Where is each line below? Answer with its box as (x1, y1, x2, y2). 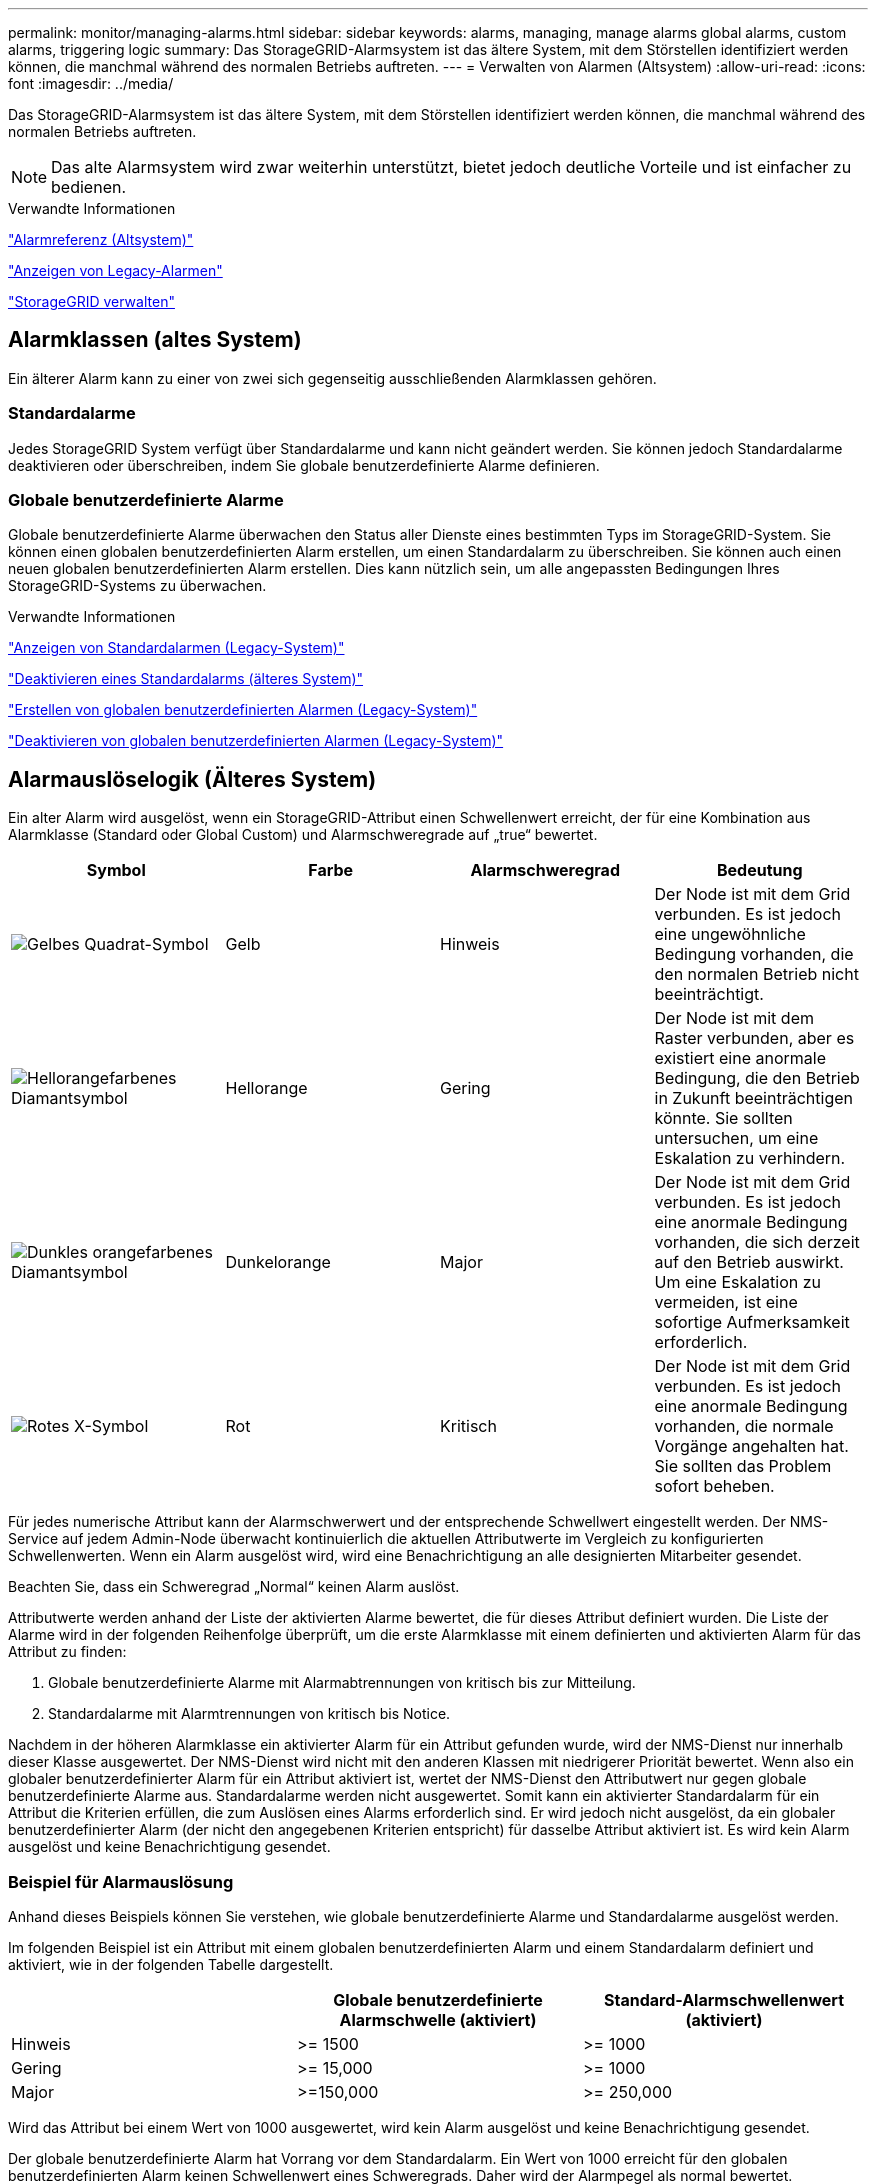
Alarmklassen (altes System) (8, 327, 302, 353)
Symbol (86, 860, 146, 881)
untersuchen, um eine (654, 1128, 819, 1149)
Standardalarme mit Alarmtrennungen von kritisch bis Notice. (48, 1705, 451, 1723)
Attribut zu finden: (8, 1643, 127, 1661)
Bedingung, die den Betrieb (654, 1068, 860, 1089)
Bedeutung (716, 860, 803, 881)
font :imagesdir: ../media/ (8, 75, 174, 92)
